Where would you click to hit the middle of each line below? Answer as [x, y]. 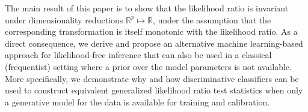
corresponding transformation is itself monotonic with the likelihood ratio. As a [151, 31]
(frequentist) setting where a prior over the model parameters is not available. [148, 66]
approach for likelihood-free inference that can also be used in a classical [138, 55]
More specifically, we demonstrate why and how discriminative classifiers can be [152, 78]
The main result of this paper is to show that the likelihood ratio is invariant [147, 8]
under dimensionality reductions [64, 19]
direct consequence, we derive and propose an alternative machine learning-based [154, 43]
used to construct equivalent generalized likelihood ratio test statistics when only [154, 90]
